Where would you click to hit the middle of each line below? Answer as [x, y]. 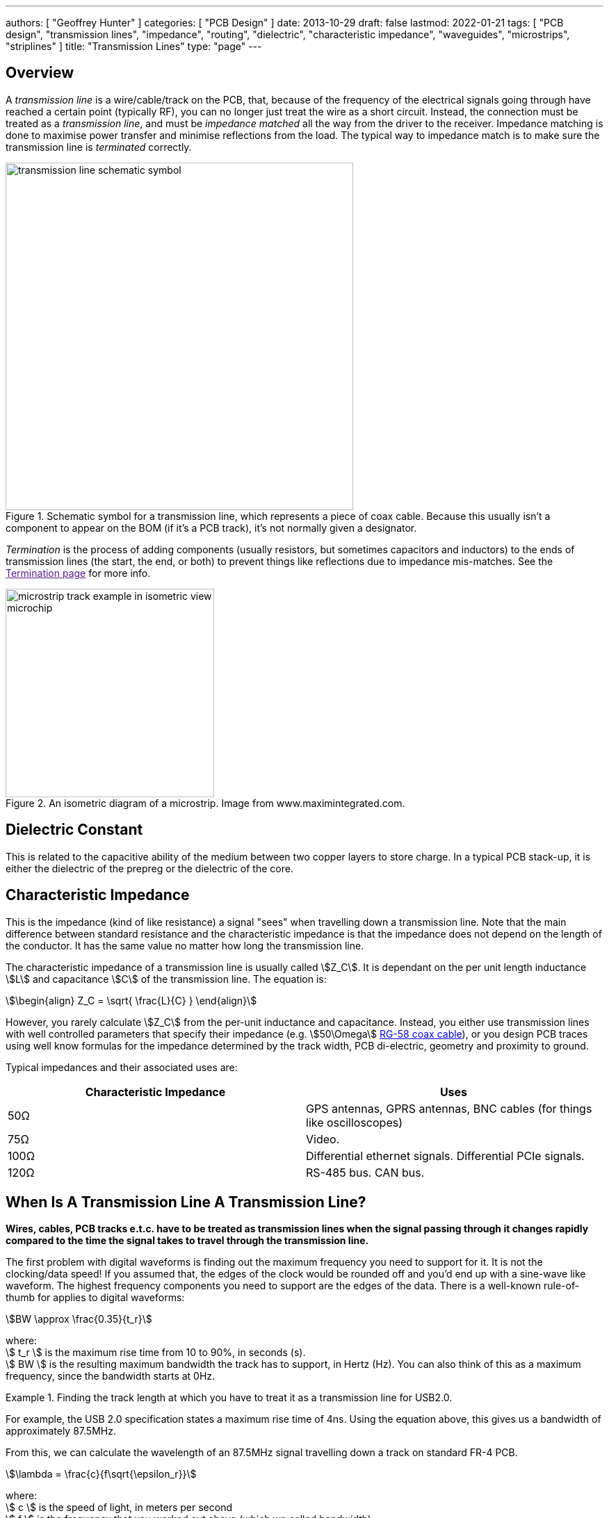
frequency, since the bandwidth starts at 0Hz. [111, 1376]
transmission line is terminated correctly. [99, 147]
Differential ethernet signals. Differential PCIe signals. [445, 1156]
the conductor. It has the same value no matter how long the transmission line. [185, 945]
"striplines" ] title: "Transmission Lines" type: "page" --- [134, 46]
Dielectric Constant [74, 830]
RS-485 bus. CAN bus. [365, 1172]
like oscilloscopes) [354, 1122]
